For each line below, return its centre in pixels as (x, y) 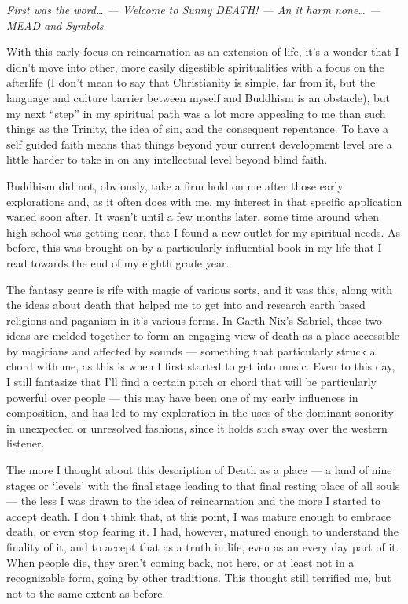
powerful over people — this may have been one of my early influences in (182, 397)
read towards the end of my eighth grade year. (118, 262)
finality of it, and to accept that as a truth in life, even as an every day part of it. (203, 547)
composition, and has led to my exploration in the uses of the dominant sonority (200, 412)
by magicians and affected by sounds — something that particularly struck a (191, 350)
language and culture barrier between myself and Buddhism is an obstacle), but (198, 97)
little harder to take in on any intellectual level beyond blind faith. (167, 159)
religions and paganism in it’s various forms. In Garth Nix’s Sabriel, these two (195, 320)
